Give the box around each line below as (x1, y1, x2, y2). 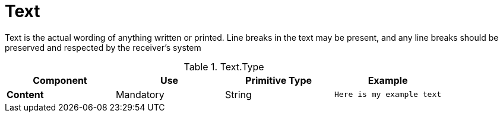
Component (33, 74, 87, 86)
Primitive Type (245, 74, 312, 86)
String (225, 88, 252, 100)
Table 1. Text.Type (184, 60, 264, 73)
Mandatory (116, 88, 164, 100)
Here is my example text (334, 90, 442, 99)
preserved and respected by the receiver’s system (5, 42, 201, 53)
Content (7, 88, 44, 100)
